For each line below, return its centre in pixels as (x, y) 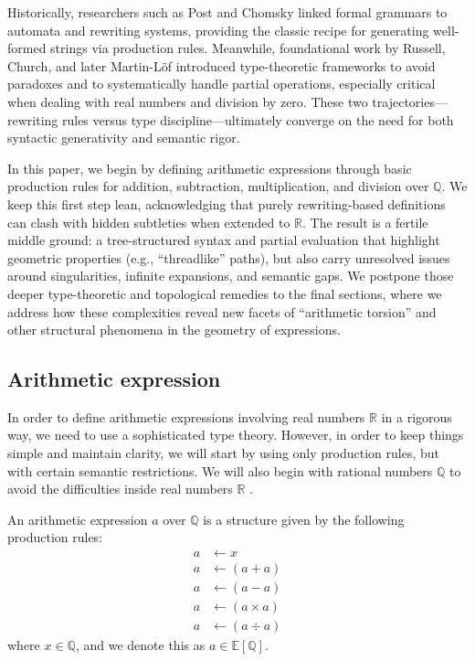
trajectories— (410, 101)
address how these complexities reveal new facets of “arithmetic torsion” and (222, 311)
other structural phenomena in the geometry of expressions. (174, 330)
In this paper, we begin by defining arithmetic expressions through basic (210, 168)
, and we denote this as (140, 645)
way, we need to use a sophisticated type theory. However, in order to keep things (236, 435)
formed (27, 48)
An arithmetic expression (78, 519)
